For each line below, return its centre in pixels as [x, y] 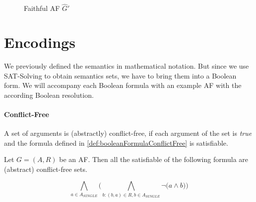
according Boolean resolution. [49, 95]
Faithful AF [42, 8]
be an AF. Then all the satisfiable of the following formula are [154, 159]
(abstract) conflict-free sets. [46, 169]
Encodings [40, 42]
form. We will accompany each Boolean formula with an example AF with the [123, 85]
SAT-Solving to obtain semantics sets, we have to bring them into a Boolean [120, 75]
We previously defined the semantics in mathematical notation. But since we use [127, 65]
